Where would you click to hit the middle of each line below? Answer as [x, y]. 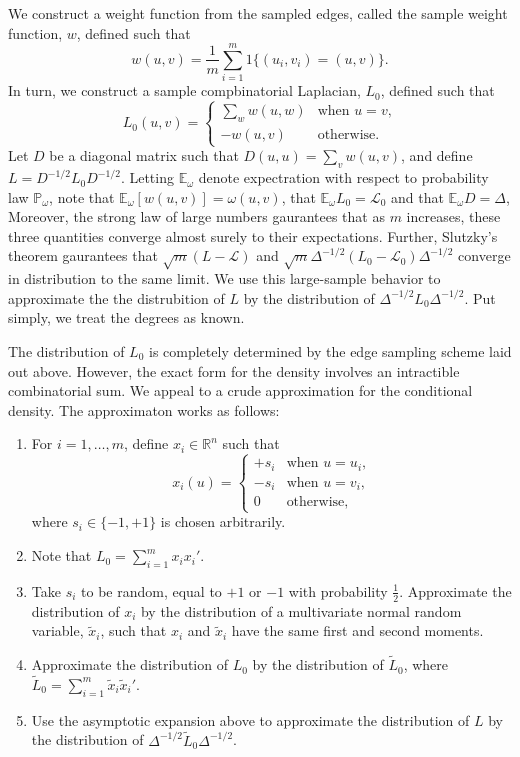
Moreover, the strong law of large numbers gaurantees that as [196, 216]
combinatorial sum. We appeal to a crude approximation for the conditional [240, 390]
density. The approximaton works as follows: [144, 409]
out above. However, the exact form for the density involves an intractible [234, 370]
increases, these [453, 216]
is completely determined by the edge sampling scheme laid [330, 351]
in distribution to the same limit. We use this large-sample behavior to [224, 278]
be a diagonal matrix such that [144, 155]
